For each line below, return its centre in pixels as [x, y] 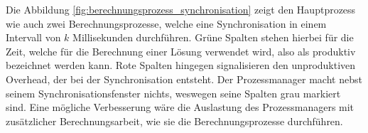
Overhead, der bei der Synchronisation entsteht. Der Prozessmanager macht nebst [184, 79]
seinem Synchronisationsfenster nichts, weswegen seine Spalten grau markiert [173, 93]
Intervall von [33, 37]
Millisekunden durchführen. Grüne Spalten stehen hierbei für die [213, 37]
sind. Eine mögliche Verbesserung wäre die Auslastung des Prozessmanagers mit [180, 107]
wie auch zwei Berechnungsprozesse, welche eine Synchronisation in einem [166, 23]
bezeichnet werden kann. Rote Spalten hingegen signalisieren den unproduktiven [181, 65]
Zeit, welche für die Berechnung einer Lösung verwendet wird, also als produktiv [181, 51]
